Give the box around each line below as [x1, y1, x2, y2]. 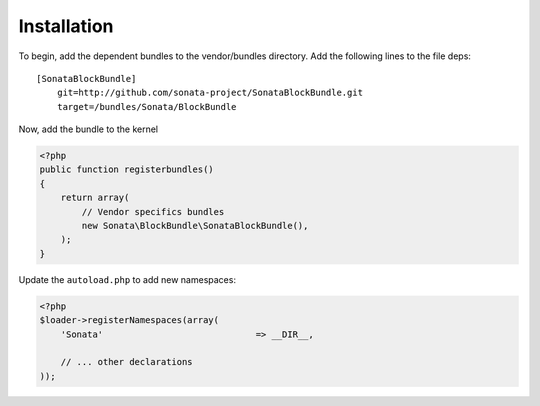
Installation [18, 15, 114, 37]
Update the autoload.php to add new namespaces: [18, 273, 237, 285]
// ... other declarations [60, 356, 194, 368]
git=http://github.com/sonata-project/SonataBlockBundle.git [56, 87, 364, 99]
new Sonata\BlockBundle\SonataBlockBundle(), [81, 220, 309, 232]
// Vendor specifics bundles [81, 206, 225, 217]
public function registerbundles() [39, 164, 214, 175]
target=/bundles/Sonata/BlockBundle [56, 101, 237, 112]
